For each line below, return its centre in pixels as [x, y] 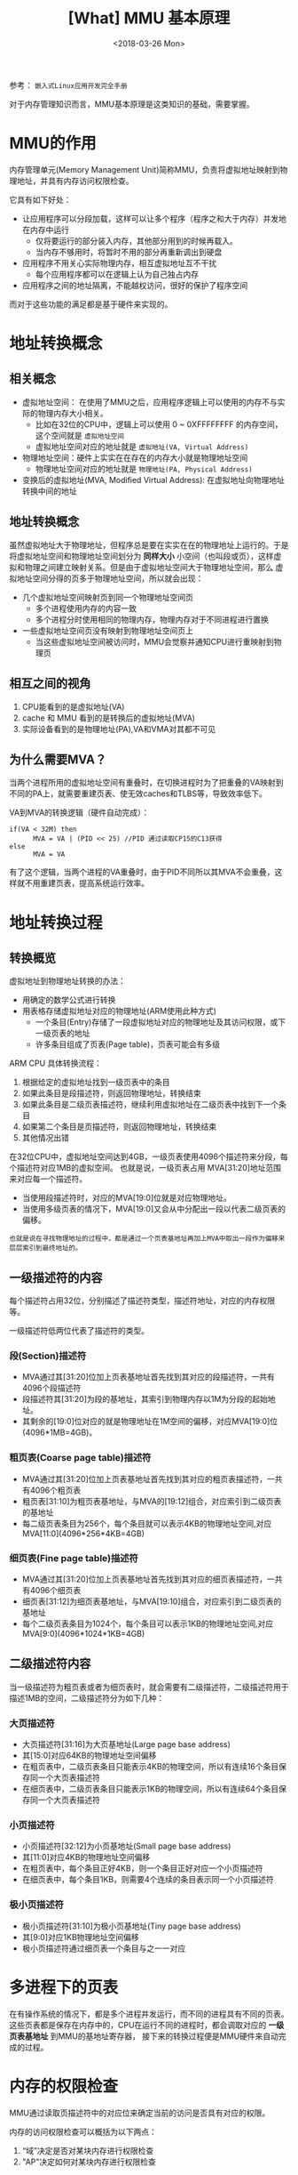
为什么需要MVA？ [58, 759]
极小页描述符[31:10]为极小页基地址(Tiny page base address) [131, 1926]
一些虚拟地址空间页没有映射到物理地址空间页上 [107, 630]
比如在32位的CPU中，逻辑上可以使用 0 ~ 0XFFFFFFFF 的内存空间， [159, 424]
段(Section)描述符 [48, 1356]
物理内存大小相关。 [73, 413]
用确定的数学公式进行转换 [69, 1000]
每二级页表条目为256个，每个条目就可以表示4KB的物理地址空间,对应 [147, 1523]
